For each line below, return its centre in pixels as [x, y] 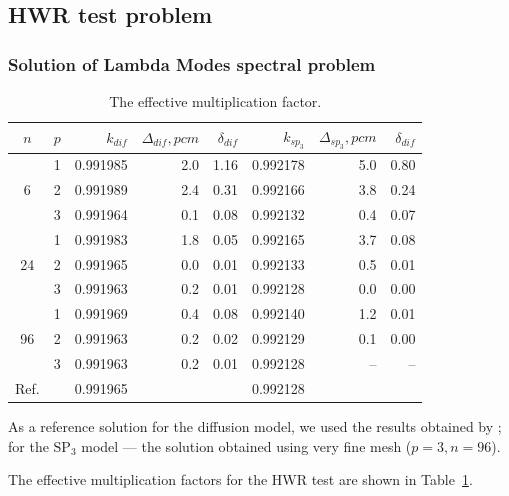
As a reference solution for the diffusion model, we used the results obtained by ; [255, 425]
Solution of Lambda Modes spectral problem [192, 63]
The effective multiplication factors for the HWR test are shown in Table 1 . [240, 479]
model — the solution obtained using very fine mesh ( [246, 445]
